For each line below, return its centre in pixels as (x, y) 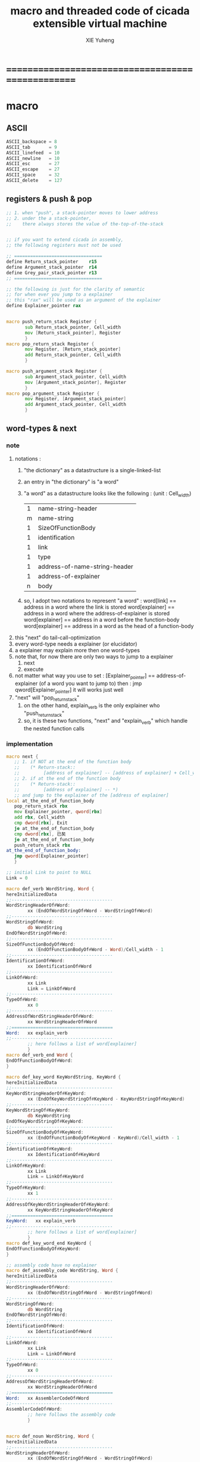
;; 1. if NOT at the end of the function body (73, 762)
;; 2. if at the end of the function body (67, 779)
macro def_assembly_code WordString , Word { (62, 1271)
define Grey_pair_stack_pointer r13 (51, 272)
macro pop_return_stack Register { (50, 344)
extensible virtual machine (100, 24)
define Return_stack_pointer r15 (51, 262)
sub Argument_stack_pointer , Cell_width (76, 377)
